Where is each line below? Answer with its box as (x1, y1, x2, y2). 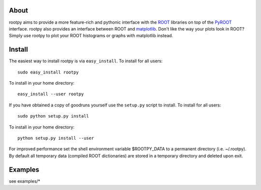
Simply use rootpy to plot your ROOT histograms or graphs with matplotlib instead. (9, 33, 174, 39)
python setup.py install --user (17, 135, 94, 141)
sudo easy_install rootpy (17, 69, 79, 75)
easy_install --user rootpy (17, 91, 84, 97)
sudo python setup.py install (17, 114, 89, 119)
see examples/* (9, 178, 41, 184)
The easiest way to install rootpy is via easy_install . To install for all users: (9, 58, 163, 64)
